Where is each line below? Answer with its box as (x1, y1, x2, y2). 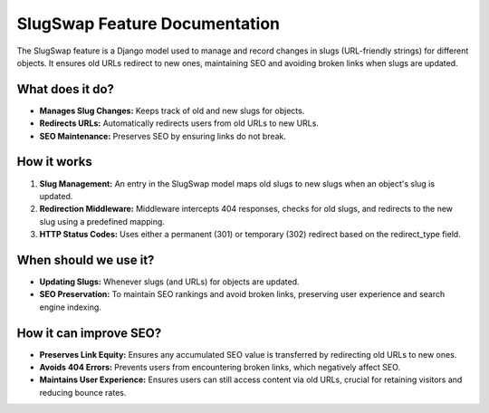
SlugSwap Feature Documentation (16, 14, 281, 34)
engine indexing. (39, 302, 101, 312)
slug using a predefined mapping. (39, 216, 165, 226)
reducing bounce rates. (39, 387, 127, 398)
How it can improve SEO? (16, 325, 162, 341)
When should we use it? (16, 252, 155, 267)
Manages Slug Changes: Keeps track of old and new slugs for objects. (39, 105, 305, 116)
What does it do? (16, 82, 115, 97)
